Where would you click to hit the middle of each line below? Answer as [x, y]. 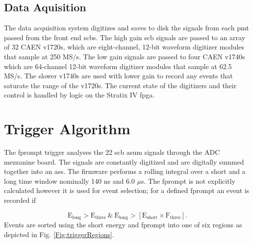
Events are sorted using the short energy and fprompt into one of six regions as [123, 225]
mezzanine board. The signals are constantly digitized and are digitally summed [124, 161]
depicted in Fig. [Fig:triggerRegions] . [59, 234]
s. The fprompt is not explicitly [188, 181]
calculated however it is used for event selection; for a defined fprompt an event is [127, 190]
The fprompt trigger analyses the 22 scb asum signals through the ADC [112, 152]
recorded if [20, 200]
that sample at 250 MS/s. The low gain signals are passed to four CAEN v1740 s [125, 56]
